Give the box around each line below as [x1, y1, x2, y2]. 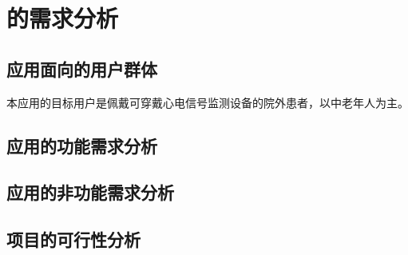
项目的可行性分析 [6, 227, 141, 252]
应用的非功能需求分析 [6, 180, 174, 205]
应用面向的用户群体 [6, 56, 157, 81]
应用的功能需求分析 [6, 133, 157, 157]
